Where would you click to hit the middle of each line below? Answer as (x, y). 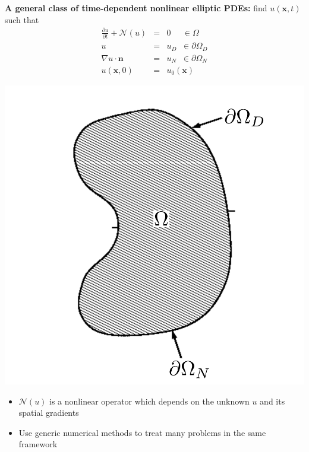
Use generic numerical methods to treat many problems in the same (142, 432)
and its (272, 401)
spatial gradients (49, 413)
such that (22, 19)
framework (38, 444)
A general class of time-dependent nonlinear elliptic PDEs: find (136, 8)
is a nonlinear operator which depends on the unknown (149, 401)
